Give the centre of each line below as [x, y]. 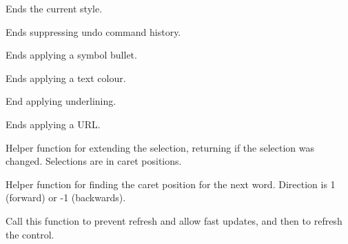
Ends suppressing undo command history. [93, 31]
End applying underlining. [61, 101]
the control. [30, 234]
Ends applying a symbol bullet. [71, 55]
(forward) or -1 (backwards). [66, 197]
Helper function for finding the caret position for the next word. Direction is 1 [171, 184]
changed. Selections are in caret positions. [94, 161]
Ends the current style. [54, 8]
